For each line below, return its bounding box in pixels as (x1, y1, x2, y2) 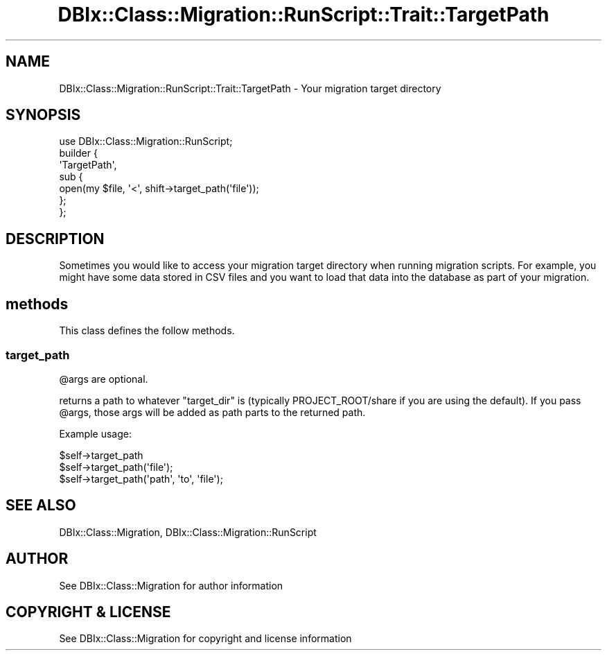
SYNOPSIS (6, 106, 81, 124)
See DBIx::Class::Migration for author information (59, 579, 283, 592)
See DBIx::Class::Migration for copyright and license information (59, 632, 352, 645)
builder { (59, 147, 98, 159)
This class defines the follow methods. (59, 325, 235, 337)
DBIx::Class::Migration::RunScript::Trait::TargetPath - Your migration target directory (59, 82, 441, 94)
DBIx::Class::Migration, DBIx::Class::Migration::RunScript (59, 526, 317, 538)
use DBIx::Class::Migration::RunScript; (59, 135, 233, 148)
